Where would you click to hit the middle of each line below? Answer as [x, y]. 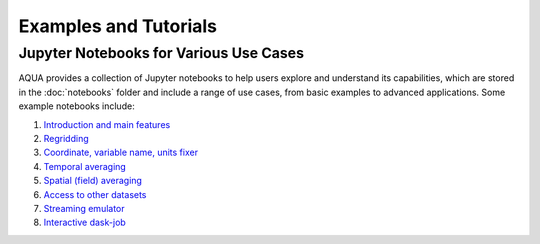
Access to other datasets [95, 194]
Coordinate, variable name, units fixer [121, 152]
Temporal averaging [85, 166]
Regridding [66, 138]
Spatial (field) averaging [92, 181]
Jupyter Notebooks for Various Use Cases [161, 53]
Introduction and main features [107, 124]
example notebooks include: [76, 106]
